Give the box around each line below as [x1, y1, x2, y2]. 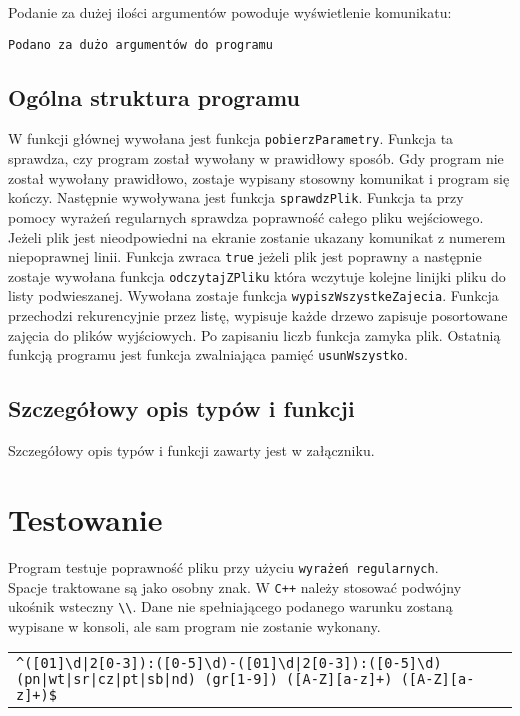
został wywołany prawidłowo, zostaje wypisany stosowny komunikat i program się [8, 167, 510, 188]
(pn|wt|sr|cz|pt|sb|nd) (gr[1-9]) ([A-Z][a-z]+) [16, 671, 393, 688]
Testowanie [8, 498, 163, 539]
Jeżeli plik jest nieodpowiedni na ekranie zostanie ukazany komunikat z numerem [8, 226, 506, 247]
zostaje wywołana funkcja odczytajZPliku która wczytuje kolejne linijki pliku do [8, 265, 506, 286]
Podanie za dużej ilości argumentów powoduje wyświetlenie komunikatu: [8, 2, 452, 22]
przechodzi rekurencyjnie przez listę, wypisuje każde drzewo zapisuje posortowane [8, 305, 508, 326]
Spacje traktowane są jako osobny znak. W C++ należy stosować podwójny [8, 576, 462, 597]
